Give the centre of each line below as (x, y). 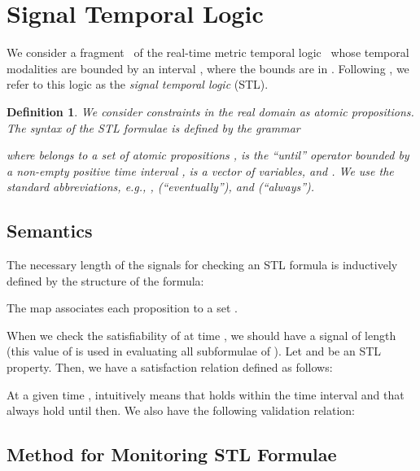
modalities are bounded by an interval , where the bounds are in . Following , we (208, 68)
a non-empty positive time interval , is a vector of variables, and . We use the (200, 170)
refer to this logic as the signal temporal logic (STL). (138, 84)
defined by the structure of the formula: (105, 280)
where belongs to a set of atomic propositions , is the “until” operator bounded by (208, 155)
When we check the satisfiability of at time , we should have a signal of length (201, 335)
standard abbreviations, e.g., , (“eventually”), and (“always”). (161, 187)
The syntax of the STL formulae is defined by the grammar (153, 127)
